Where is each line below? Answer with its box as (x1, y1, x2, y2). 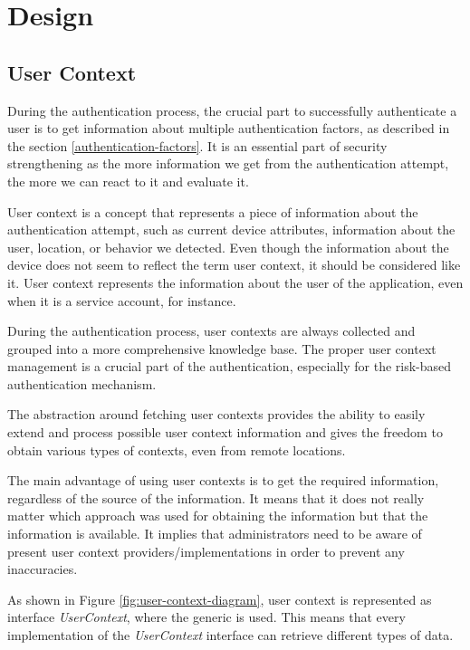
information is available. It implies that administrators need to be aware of (7, 524, 422, 543)
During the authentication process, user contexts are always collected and (7, 321, 416, 340)
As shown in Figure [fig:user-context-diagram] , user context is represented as (7, 589, 432, 608)
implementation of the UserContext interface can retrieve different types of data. (7, 626, 454, 645)
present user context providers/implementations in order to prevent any (7, 541, 405, 560)
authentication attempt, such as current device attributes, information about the (7, 220, 456, 239)
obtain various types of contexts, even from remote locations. (7, 440, 346, 459)
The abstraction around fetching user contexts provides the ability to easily (7, 405, 426, 424)
